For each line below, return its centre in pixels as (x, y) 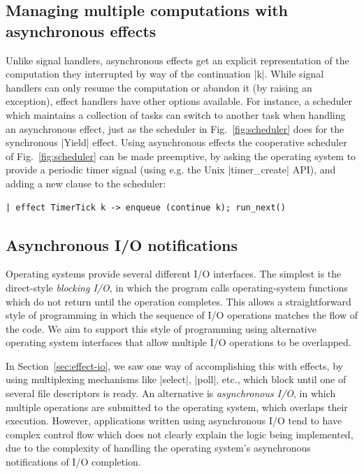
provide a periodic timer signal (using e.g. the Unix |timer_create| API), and (171, 170)
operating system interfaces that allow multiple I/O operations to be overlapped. (179, 342)
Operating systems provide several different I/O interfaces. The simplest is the (174, 274)
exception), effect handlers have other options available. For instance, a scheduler (179, 101)
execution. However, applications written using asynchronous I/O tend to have (174, 421)
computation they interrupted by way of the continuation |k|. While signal (165, 74)
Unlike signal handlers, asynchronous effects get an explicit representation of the (177, 60)
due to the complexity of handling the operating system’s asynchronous (158, 448)
